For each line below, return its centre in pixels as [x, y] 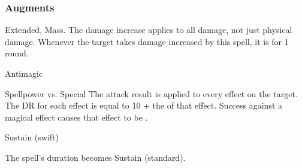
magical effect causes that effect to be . [76, 117]
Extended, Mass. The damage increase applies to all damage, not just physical [149, 30]
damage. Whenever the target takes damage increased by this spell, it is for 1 [147, 41]
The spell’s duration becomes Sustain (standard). [95, 157]
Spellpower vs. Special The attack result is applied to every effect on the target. [151, 93]
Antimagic [24, 73]
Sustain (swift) [32, 137]
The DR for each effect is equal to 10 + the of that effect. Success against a [144, 105]
